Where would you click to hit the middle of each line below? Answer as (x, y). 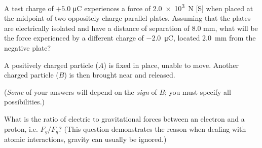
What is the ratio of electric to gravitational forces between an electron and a (124, 119)
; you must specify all (198, 91)
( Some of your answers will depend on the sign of (81, 91)
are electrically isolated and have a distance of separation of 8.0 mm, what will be (131, 28)
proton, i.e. (21, 128)
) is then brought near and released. (120, 75)
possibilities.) (24, 102)
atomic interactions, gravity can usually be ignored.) (85, 139)
